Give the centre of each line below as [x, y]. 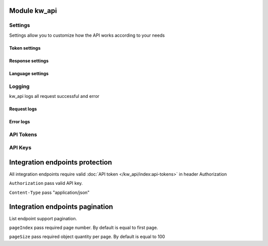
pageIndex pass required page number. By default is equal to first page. [84, 228]
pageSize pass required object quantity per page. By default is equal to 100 [87, 237]
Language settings [29, 73]
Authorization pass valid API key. [46, 183]
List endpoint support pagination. [43, 218]
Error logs [20, 121]
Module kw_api [33, 11]
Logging [19, 86]
